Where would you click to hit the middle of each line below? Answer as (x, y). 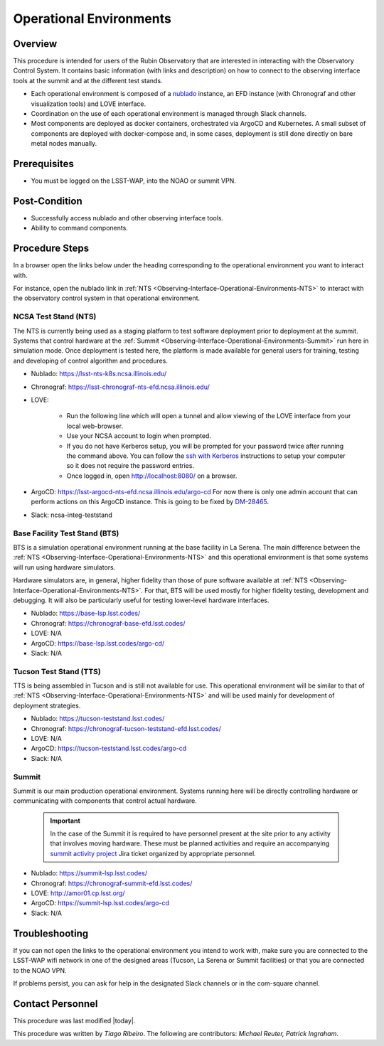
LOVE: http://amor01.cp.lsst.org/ (78, 893)
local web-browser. (95, 426)
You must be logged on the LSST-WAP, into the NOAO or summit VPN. (133, 181)
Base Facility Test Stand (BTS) (66, 533)
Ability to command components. (79, 228)
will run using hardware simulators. (64, 567)
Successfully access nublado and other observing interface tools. (127, 218)
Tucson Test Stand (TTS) (57, 671)
